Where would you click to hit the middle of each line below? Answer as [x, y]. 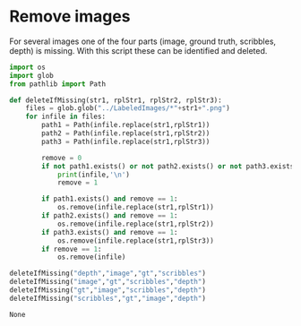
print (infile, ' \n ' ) [93, 175]
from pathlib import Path [57, 84]
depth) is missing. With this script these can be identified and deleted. [138, 50]
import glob [31, 75]
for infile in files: [65, 117]
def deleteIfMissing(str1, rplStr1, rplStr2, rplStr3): [116, 100]
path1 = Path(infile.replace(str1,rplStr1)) [126, 125]
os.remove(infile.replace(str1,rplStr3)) [136, 240]
